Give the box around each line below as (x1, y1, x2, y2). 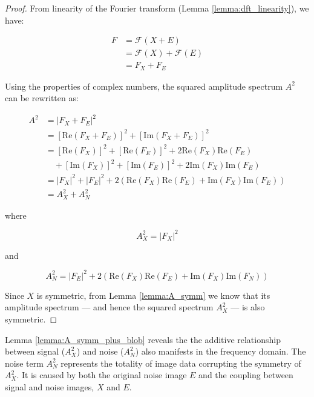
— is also (231, 301, 265, 313)
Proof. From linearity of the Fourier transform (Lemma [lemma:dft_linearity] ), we (5, 2, 309, 14)
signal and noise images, (5, 380, 94, 393)
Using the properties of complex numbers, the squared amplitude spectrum (5, 79, 283, 92)
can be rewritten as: (5, 92, 79, 104)
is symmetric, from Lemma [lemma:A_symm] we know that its (36, 289, 270, 301)
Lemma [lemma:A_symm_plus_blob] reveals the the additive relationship (5, 333, 281, 345)
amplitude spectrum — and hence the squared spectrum (5, 301, 214, 313)
